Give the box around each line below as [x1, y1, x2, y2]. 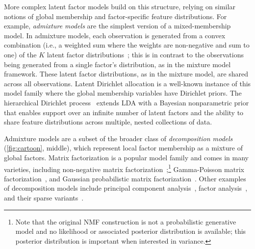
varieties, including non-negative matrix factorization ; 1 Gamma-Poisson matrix [4, 162, 244, 174]
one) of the [4, 49, 37, 59]
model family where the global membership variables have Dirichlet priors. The [4, 88, 242, 98]
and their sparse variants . [4, 192, 84, 202]
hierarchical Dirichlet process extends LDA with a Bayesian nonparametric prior [4, 97, 249, 107]
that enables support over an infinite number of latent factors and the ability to [4, 107, 244, 117]
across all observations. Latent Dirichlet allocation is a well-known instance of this [4, 78, 251, 88]
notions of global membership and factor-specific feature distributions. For [4, 11, 227, 21]
